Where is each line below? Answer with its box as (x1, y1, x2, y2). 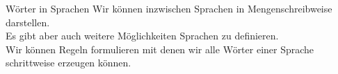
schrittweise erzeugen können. (6, 55, 131, 70)
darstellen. (6, 15, 50, 29)
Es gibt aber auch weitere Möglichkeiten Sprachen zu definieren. (6, 28, 279, 43)
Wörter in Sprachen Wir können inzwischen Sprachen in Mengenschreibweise (6, 1, 332, 15)
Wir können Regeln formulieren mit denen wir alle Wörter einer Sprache (6, 41, 314, 56)
